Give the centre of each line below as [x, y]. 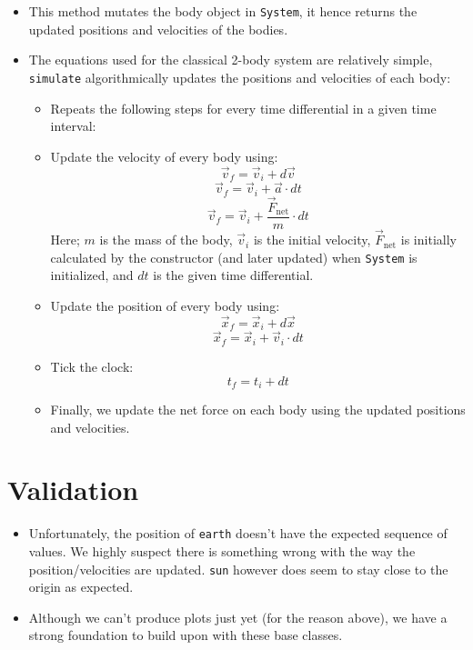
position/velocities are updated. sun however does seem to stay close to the [238, 569]
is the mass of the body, [166, 240]
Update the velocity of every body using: [164, 156]
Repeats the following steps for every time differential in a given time [243, 108]
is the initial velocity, [312, 240]
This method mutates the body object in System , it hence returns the [223, 11]
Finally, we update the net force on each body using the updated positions [258, 409]
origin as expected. [81, 587]
